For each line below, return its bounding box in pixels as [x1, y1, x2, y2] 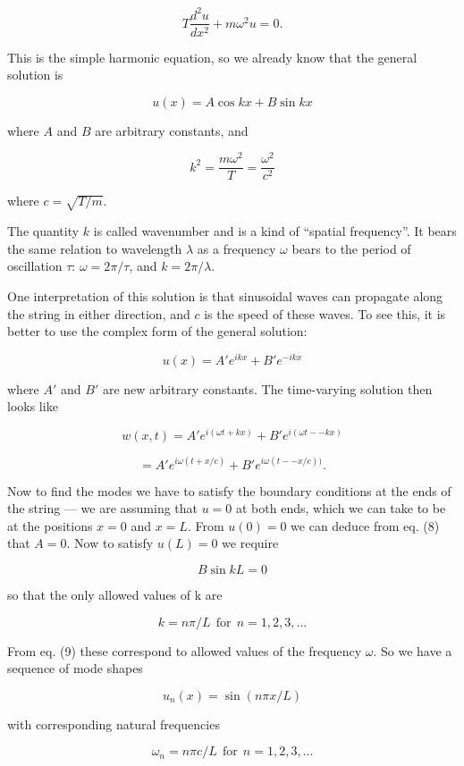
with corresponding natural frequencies [7, 714, 220, 733]
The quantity [7, 222, 80, 240]
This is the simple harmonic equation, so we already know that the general [7, 47, 418, 66]
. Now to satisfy [66, 534, 154, 552]
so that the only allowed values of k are [7, 585, 223, 604]
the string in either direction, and [7, 304, 190, 323]
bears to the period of [291, 239, 411, 257]
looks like [7, 397, 58, 416]
